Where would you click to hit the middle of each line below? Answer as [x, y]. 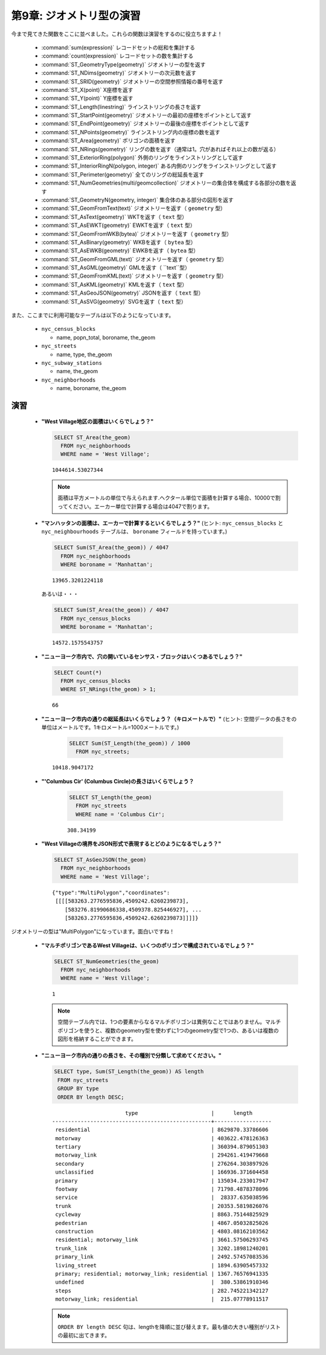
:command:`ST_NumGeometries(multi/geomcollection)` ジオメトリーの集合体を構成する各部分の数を [166, 183]
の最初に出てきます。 [84, 1335]
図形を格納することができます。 [97, 1039]
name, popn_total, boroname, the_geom [106, 337]
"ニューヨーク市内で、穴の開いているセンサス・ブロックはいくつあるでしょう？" [142, 656]
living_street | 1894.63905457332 [162, 1265]
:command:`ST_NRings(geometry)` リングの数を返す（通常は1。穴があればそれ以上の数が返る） [160, 149]
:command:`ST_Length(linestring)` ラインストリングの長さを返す [121, 106]
